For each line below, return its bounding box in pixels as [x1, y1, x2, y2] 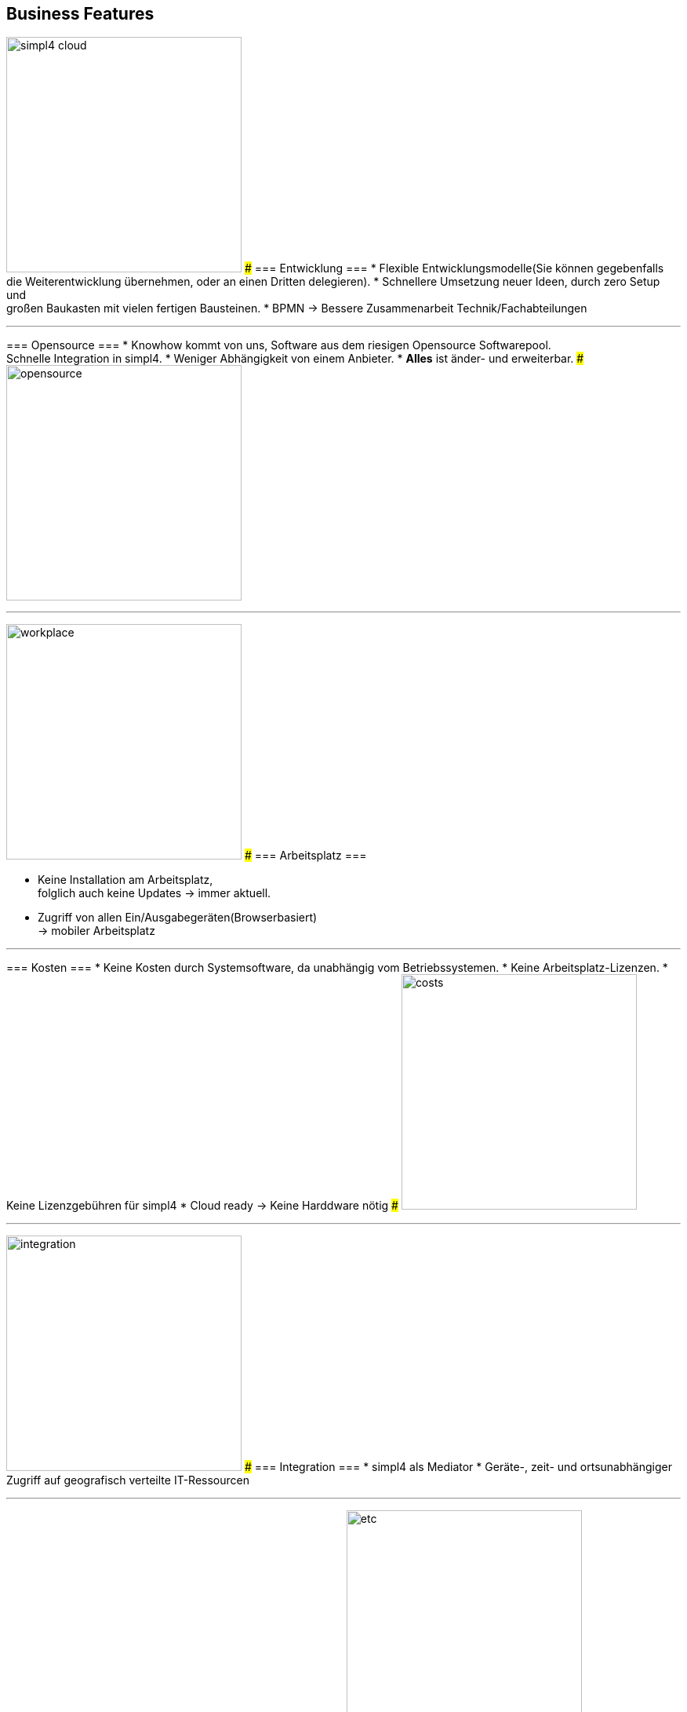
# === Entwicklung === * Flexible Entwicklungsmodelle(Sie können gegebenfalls [244, 261, 664, 276]
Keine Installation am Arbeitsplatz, [38, 873, 213, 887]
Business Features [6, 4, 154, 24]
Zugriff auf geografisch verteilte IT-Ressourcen [6, 1473, 249, 1488]
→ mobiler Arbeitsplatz [38, 924, 155, 938]
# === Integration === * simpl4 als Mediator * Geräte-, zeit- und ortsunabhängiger [244, 1460, 672, 1474]
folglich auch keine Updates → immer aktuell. [38, 886, 271, 900]
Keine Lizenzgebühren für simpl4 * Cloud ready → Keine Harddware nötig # [6, 1199, 398, 1213]
